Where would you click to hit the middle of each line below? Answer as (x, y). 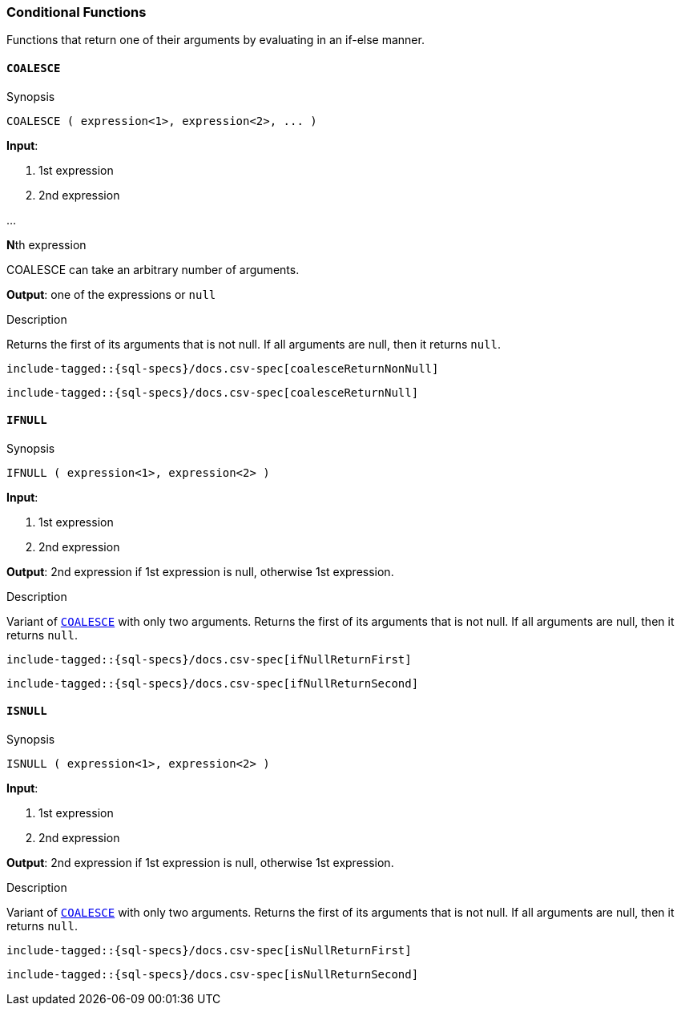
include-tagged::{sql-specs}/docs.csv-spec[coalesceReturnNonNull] (223, 368)
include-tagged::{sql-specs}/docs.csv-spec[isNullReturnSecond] (213, 975)
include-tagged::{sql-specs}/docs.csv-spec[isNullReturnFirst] (209, 951)
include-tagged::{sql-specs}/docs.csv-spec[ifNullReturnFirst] (209, 659)
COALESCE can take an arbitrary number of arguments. (153, 269)
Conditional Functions (77, 12)
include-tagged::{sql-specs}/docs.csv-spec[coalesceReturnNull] (213, 392)
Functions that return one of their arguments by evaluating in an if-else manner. (216, 40)
